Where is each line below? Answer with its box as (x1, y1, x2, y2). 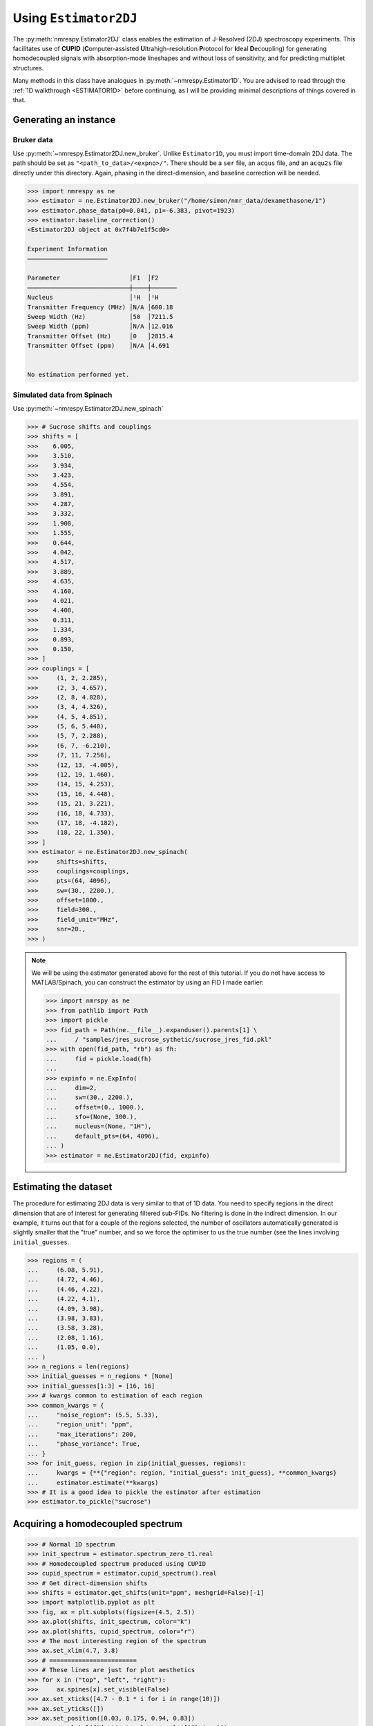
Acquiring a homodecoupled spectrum (12, 1517, 183, 1529)
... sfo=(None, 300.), (46, 1113, 137, 1121)
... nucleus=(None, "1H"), (46, 1123, 152, 1130)
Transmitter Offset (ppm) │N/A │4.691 (27, 342, 170, 350)
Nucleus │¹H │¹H (27, 293, 159, 302)
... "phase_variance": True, (27, 1440, 141, 1448)
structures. (12, 64, 44, 72)
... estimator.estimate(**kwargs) (27, 1478, 159, 1486)
